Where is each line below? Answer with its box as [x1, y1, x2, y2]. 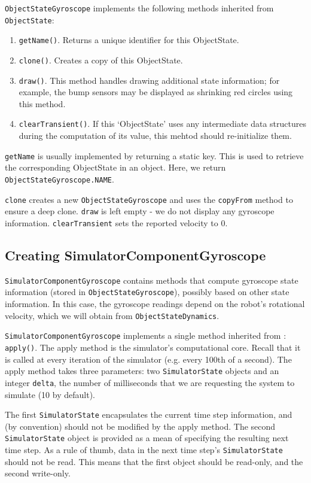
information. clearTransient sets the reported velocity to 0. [5, 216, 228, 229]
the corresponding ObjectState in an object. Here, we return [5, 161, 226, 174]
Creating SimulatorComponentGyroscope [5, 245, 266, 264]
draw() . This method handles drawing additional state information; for [19, 74, 280, 86]
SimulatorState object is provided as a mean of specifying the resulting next [5, 432, 289, 444]
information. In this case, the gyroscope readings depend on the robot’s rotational [5, 297, 305, 310]
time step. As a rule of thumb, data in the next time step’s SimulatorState [5, 443, 283, 456]
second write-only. [5, 467, 71, 479]
